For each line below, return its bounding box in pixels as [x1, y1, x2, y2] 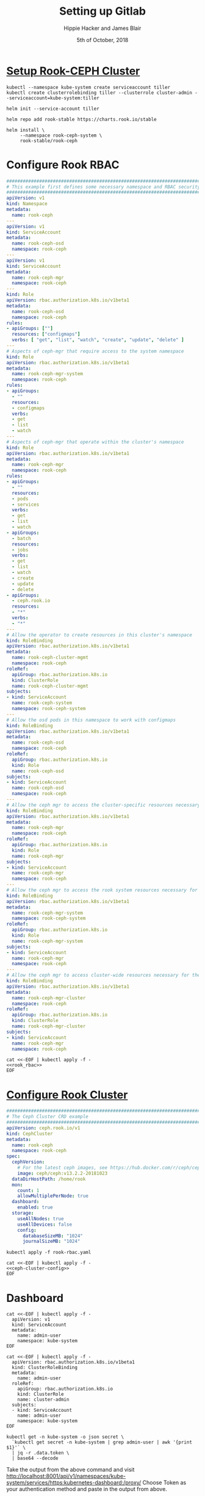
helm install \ [6, 127, 45, 133]
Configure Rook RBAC [6, 157, 120, 171]
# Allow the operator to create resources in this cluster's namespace [6, 631, 192, 638]
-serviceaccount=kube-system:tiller [6, 95, 99, 101]
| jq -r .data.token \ [12, 1450, 70, 1456]
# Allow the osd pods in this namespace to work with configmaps [6, 717, 176, 723]
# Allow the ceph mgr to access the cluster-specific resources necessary [6, 802, 201, 808]
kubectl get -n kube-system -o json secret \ [6, 1434, 124, 1440]
